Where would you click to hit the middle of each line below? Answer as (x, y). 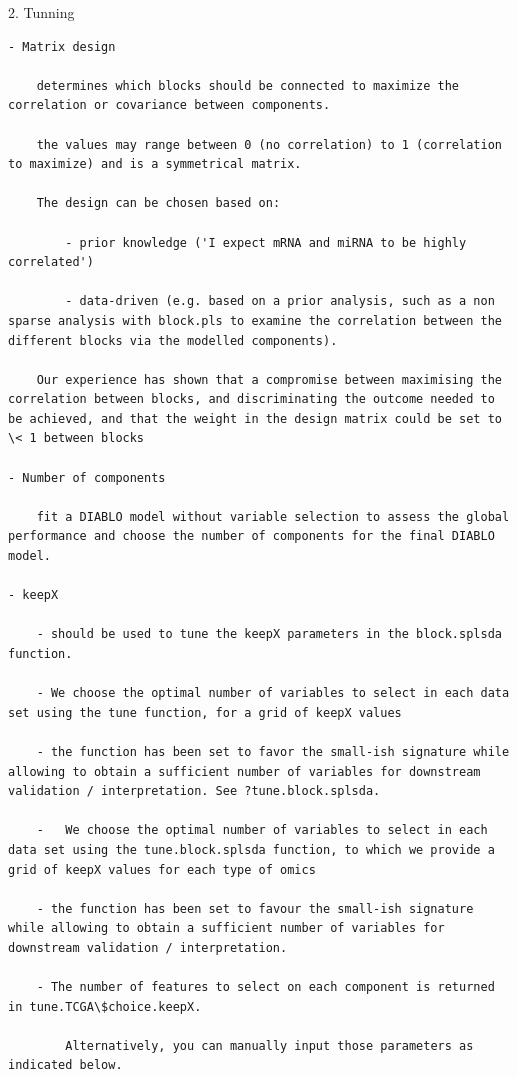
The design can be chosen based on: (158, 203)
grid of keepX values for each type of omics (162, 869)
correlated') (51, 262)
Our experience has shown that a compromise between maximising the (269, 379)
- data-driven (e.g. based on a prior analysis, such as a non (280, 301)
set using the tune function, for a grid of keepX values (205, 712)
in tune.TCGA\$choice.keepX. (105, 1006)
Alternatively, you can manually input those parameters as (269, 1045)
